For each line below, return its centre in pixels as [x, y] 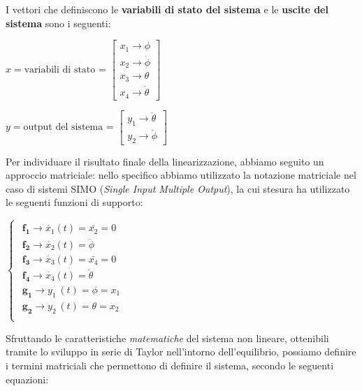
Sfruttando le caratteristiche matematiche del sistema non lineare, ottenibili [167, 338]
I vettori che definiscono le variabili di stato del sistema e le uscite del [167, 9]
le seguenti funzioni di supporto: [74, 202]
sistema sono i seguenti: [58, 23]
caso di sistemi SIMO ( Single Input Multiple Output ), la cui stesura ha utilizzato [178, 188]
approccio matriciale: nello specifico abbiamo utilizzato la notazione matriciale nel [181, 175]
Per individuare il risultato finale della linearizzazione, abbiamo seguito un [165, 161]
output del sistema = [68, 127]
